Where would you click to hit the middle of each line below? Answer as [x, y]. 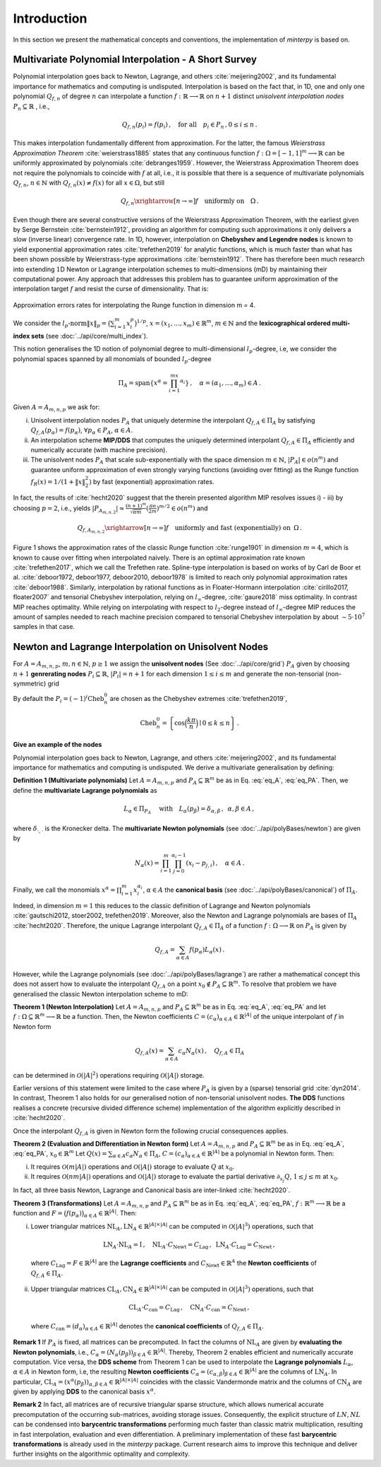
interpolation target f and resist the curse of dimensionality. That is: [111, 289]
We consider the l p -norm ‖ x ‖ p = [60, 324]
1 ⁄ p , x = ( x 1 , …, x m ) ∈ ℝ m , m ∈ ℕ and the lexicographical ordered [234, 323]
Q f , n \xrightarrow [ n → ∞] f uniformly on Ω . [189, 202]
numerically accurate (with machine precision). [99, 450]
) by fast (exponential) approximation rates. [151, 481]
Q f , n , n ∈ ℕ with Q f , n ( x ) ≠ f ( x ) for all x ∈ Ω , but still [89, 183]
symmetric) [30, 684]
